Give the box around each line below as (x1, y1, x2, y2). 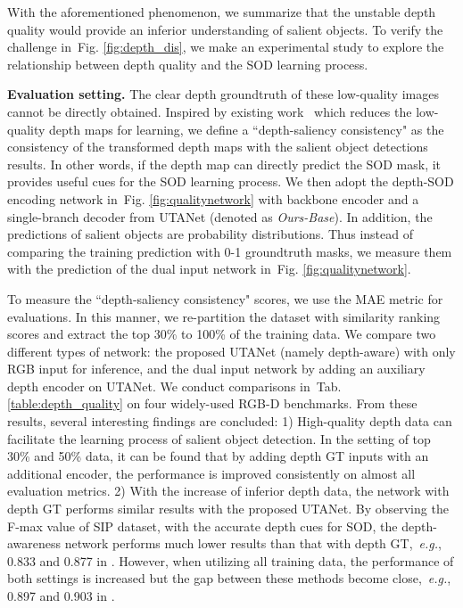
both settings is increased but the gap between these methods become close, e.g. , (7, 569, 451, 587)
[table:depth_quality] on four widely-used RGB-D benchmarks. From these (7, 394, 418, 413)
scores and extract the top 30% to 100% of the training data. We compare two (7, 325, 436, 343)
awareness (7, 534, 62, 553)
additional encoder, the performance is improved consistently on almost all (7, 464, 416, 482)
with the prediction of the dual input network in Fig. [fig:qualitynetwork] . (7, 259, 411, 278)
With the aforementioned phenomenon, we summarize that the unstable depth (7, 3, 436, 21)
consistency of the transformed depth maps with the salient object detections (7, 137, 428, 156)
